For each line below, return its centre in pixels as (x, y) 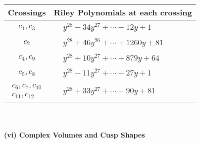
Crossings (27, 12)
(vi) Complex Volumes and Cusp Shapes (75, 134)
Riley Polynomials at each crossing (123, 12)
